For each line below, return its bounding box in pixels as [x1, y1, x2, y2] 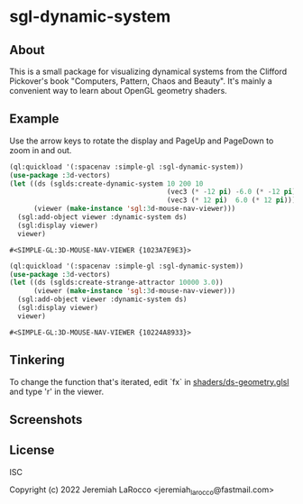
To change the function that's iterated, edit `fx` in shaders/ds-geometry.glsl [9, 376, 289, 387]
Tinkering [9, 353, 65, 368]
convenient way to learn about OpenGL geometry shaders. [9, 86, 227, 96]
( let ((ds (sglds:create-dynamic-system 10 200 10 [9, 179, 204, 188]
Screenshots [9, 412, 83, 427]
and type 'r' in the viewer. [9, 386, 105, 397]
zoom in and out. [9, 144, 72, 155]
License [9, 443, 55, 458]
